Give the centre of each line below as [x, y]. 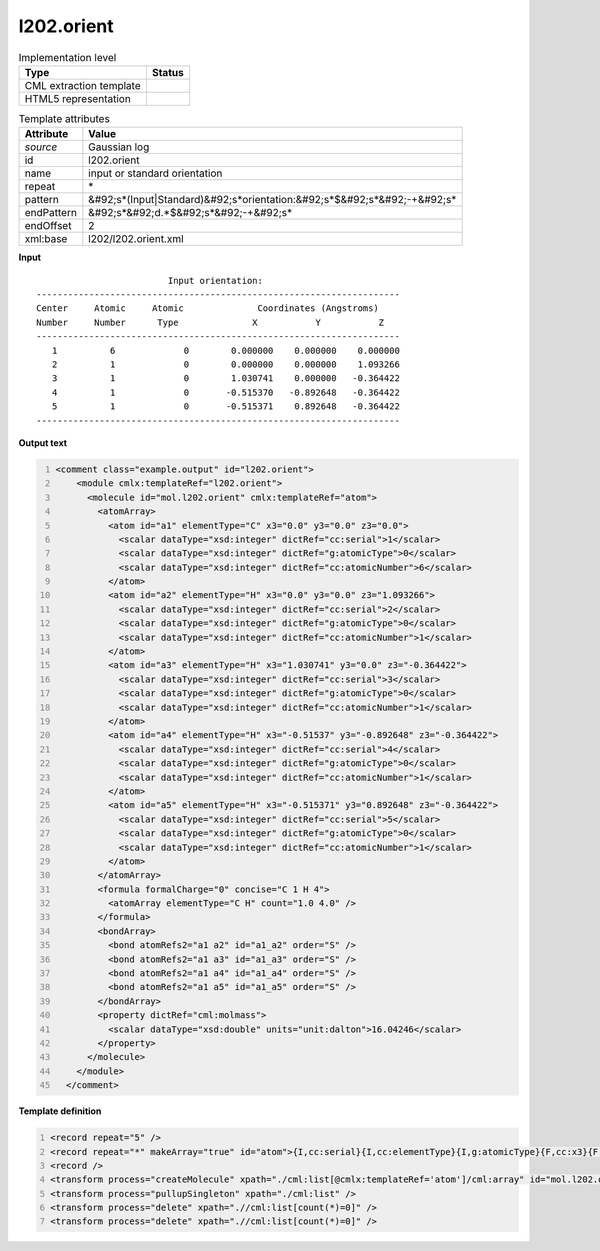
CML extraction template [82, 85]
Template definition [60, 1111]
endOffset [48, 226]
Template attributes [64, 119]
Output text [43, 442]
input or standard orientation [155, 173]
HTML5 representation [78, 98]
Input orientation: [215, 280]
